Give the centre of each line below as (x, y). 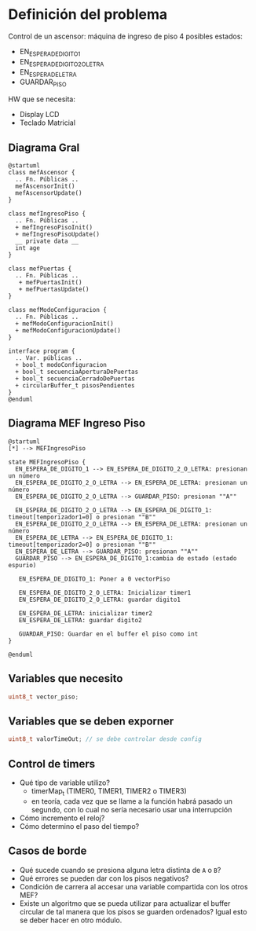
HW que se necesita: (42, 99)
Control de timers (52, 764)
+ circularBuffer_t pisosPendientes (75, 385)
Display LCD (39, 115)
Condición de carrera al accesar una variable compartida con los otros (134, 886)
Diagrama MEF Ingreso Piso (77, 423)
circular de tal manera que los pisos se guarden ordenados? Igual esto (133, 911)
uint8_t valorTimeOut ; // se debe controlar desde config (105, 739)
